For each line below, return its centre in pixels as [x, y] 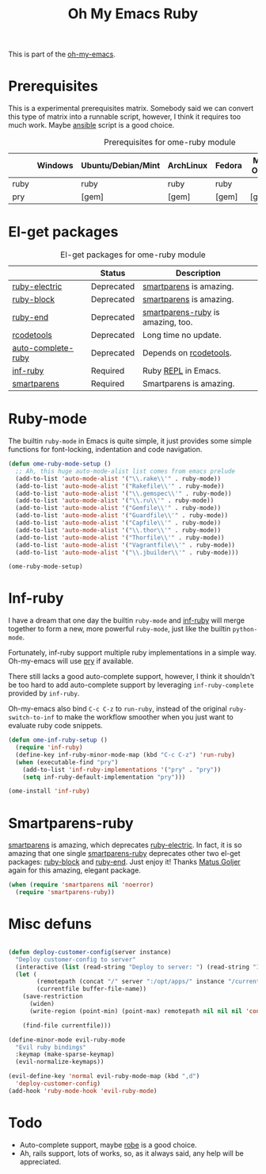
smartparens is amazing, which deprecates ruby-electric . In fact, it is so [125, 845]
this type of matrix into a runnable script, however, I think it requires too [125, 117]
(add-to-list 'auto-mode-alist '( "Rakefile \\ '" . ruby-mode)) [120, 486]
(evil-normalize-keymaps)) [60, 1062]
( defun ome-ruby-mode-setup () [60, 464]
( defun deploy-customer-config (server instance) [90, 952]
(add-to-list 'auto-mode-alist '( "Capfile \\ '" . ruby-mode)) [118, 523]
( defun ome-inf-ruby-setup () [58, 740]
